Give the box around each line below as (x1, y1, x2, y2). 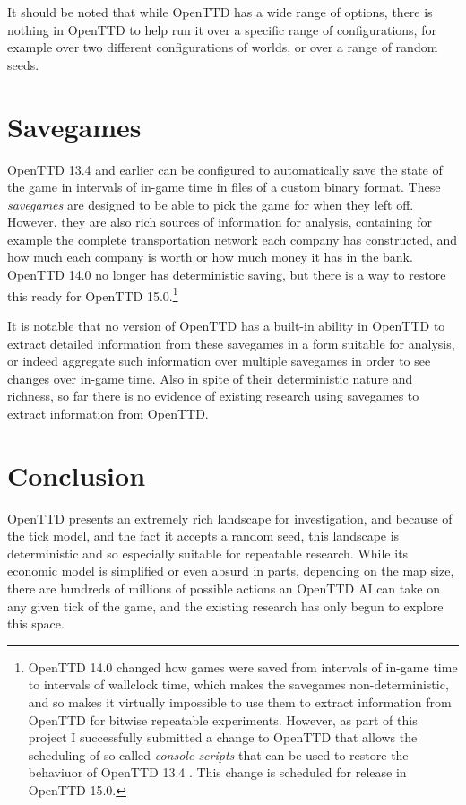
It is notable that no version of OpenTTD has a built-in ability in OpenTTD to (7, 316, 445, 334)
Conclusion (7, 456, 146, 493)
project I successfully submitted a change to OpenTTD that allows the (28, 728, 418, 747)
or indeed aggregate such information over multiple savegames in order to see (7, 351, 431, 370)
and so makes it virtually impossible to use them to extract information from (28, 692, 452, 711)
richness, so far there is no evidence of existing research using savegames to (7, 386, 419, 405)
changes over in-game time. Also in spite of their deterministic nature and (7, 368, 413, 387)
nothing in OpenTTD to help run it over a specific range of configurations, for (7, 20, 436, 39)
